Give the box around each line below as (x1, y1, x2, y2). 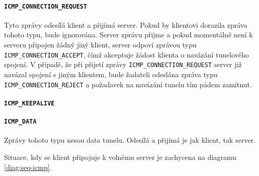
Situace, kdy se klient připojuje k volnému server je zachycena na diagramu (4, 151, 237, 162)
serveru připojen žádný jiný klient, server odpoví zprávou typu (4, 39, 197, 50)
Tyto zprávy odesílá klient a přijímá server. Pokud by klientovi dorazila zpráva (4, 19, 247, 30)
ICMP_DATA (4, 118, 37, 126)
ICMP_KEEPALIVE (4, 99, 55, 107)
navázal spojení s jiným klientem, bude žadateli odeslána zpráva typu (4, 69, 218, 79)
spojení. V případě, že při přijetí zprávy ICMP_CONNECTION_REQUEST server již (4, 59, 242, 70)
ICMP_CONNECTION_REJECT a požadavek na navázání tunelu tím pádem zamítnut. (4, 79, 252, 89)
